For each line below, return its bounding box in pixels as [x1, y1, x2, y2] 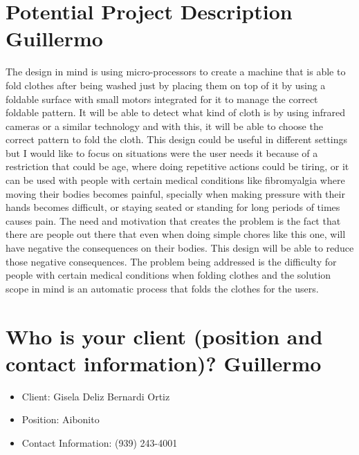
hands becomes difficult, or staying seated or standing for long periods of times [6, 200, 340, 214]
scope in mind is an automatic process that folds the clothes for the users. [6, 281, 319, 295]
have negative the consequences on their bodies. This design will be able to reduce [6, 241, 354, 255]
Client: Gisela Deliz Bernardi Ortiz [21, 389, 170, 403]
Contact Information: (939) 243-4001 [21, 435, 178, 449]
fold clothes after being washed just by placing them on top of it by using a [6, 77, 326, 92]
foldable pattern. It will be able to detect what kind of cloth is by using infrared [6, 105, 346, 120]
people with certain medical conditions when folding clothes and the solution [6, 268, 331, 282]
